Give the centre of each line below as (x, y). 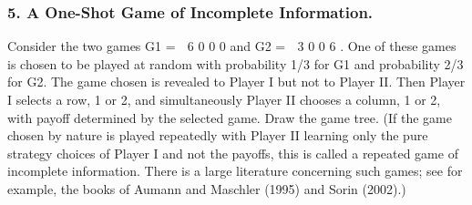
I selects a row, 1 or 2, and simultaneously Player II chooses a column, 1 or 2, (224, 99)
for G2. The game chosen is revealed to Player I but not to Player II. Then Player (236, 82)
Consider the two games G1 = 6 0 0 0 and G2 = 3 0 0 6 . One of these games (232, 46)
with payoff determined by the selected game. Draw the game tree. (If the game (230, 117)
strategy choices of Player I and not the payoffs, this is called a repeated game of (233, 153)
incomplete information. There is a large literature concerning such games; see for (235, 171)
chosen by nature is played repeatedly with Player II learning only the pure (218, 135)
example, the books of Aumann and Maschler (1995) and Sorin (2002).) (207, 188)
